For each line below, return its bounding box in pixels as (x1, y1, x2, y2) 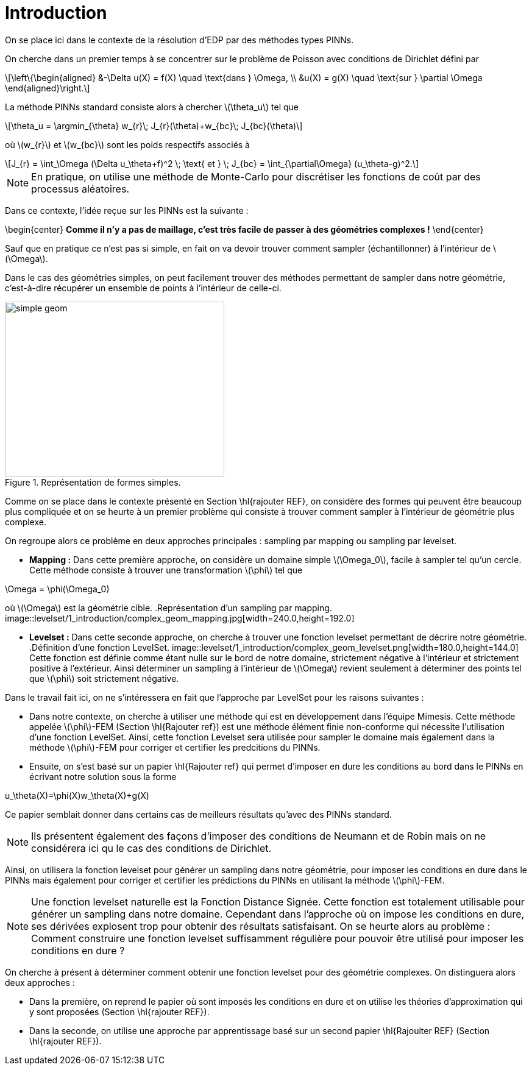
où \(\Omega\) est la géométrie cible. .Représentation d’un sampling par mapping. (5, 602, 332, 613)
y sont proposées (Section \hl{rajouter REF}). (29, 1006, 210, 1017)
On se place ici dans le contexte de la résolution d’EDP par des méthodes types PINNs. (5, 34, 354, 45)
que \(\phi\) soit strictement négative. (29, 673, 179, 684)
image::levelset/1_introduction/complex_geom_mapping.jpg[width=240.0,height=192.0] (5, 612, 355, 623)
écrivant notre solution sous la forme (29, 771, 177, 782)
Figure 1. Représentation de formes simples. (5, 477, 181, 487)
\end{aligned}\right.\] (5, 82, 90, 93)
